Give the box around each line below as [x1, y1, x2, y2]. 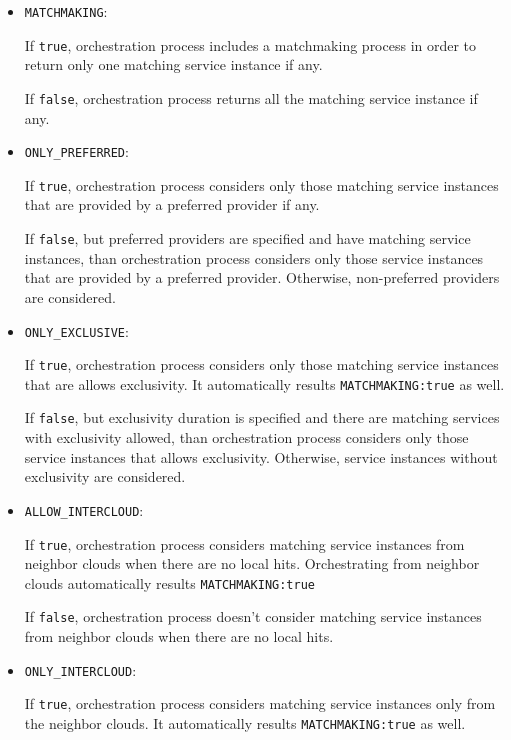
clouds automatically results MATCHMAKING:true [24, 572, 316, 593]
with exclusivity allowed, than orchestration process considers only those [24, 427, 469, 448]
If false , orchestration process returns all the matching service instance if [24, 87, 478, 108]
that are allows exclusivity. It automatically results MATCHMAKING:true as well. [24, 373, 505, 394]
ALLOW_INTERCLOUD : [24, 499, 144, 520]
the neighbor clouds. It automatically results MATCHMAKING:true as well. [24, 713, 466, 734]
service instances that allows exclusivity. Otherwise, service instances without [24, 446, 498, 467]
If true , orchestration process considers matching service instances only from [24, 693, 496, 714]
